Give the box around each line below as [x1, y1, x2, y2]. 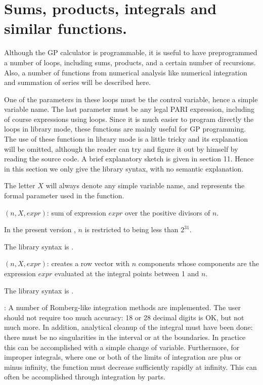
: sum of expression [47, 207, 106, 218]
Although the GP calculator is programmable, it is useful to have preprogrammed [4, 47, 257, 58]
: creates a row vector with [47, 258, 129, 269]
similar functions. [4, 18, 127, 38]
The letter [4, 180, 35, 191]
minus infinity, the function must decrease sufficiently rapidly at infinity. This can [4, 361, 257, 372]
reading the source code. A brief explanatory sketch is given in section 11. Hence [4, 153, 254, 164]
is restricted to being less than [84, 224, 179, 235]
